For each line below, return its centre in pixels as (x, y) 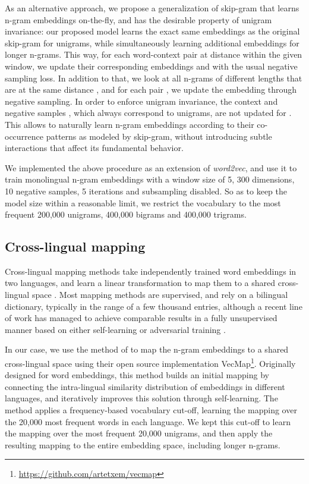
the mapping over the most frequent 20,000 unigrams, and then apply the (139, 433)
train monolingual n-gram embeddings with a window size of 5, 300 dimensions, (150, 179)
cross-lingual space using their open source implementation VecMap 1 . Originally (150, 362)
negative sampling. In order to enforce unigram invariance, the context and (141, 101)
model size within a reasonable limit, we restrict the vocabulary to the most (143, 202)
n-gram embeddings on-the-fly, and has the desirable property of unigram (138, 19)
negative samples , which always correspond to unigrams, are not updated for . (148, 113)
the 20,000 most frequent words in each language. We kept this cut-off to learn (148, 421)
